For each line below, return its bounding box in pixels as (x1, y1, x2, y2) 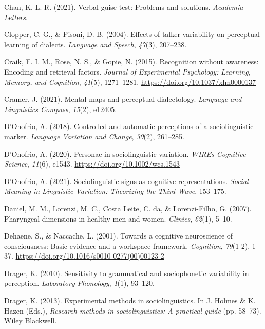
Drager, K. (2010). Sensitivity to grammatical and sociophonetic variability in (4, 267, 249, 278)
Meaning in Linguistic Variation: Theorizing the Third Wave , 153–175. (4, 186, 226, 196)
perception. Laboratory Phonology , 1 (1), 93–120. (4, 278, 155, 288)
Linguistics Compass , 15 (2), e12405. (4, 103, 117, 114)
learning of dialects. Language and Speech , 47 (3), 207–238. (4, 39, 187, 49)
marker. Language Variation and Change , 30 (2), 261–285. (4, 131, 184, 141)
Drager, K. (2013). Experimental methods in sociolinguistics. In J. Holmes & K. (4, 295, 256, 306)
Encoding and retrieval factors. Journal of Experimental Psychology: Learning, (4, 66, 251, 77)
